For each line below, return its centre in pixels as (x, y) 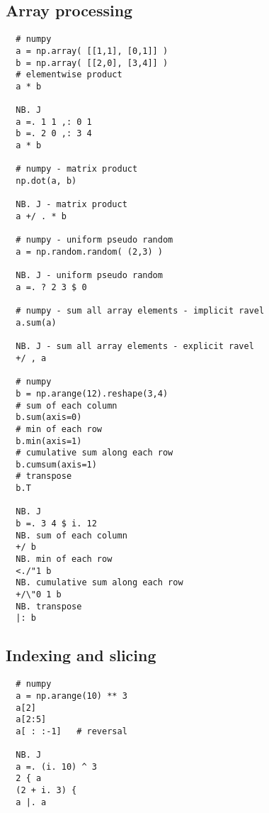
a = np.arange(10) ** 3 (71, 696)
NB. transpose (49, 606)
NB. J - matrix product (71, 205)
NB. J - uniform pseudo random (89, 276)
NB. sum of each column (71, 535)
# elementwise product (69, 75)
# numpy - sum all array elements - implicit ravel (140, 311)
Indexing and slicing (81, 655)
